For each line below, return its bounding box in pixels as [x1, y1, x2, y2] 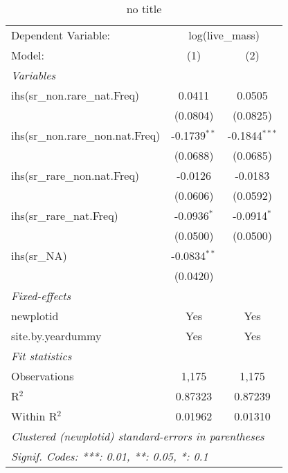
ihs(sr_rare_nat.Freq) [11, 207, 118, 223]
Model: [11, 47, 45, 63]
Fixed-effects [11, 288, 71, 304]
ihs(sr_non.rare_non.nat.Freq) [11, 127, 161, 143]
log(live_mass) [188, 27, 260, 43]
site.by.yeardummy [11, 328, 102, 344]
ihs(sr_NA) [11, 248, 67, 263]
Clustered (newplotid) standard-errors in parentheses [11, 428, 264, 444]
